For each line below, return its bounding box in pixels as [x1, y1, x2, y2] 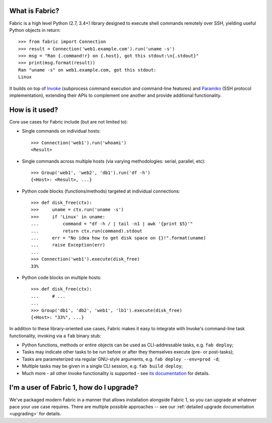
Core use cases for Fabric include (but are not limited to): [9, 118, 128, 125]
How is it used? [9, 105, 58, 114]
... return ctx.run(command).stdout [31, 228, 143, 234]
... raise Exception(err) [31, 242, 106, 248]
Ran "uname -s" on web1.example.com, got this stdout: [18, 67, 157, 73]
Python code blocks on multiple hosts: [22, 274, 102, 280]
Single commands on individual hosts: [22, 128, 101, 134]
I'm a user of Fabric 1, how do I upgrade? [9, 383, 139, 392]
